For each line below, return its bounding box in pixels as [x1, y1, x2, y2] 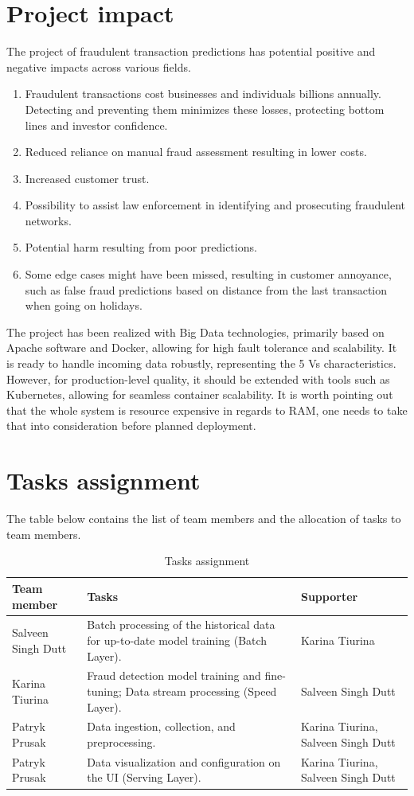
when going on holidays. [25, 297, 143, 314]
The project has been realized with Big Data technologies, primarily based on [6, 323, 385, 340]
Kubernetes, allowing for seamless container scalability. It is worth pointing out [6, 386, 393, 403]
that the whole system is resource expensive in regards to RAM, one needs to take [6, 401, 408, 418]
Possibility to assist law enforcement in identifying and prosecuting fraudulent [25, 197, 405, 213]
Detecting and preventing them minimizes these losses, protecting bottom [25, 100, 385, 117]
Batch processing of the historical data [87, 616, 275, 633]
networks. [25, 212, 72, 228]
